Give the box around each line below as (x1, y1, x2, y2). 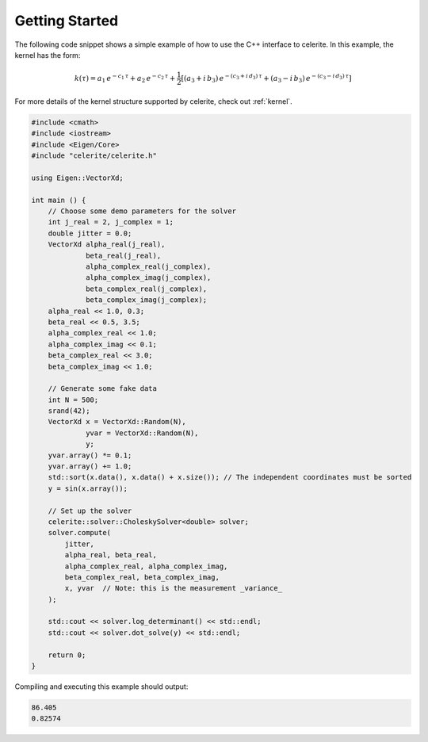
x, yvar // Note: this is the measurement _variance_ (64, 583, 283, 593)
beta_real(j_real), (86, 251, 162, 260)
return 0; (48, 650, 86, 660)
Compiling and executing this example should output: (14, 682, 189, 691)
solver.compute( (48, 528, 111, 537)
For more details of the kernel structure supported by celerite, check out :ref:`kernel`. (14, 96, 292, 106)
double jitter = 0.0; (48, 228, 132, 238)
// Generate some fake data (48, 384, 158, 393)
